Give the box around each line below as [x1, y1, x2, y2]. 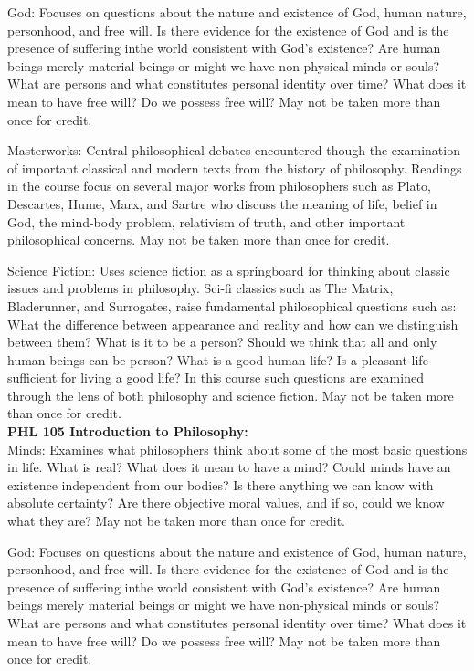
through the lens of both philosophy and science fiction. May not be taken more [7, 385, 454, 404]
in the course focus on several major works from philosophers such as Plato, [7, 176, 431, 195]
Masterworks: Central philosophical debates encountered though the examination [7, 141, 460, 160]
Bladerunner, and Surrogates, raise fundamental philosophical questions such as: [7, 296, 457, 315]
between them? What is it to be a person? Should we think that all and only [7, 332, 437, 351]
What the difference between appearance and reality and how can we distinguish [7, 314, 458, 333]
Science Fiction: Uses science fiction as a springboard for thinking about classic [7, 260, 450, 279]
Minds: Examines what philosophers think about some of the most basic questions [7, 439, 468, 458]
